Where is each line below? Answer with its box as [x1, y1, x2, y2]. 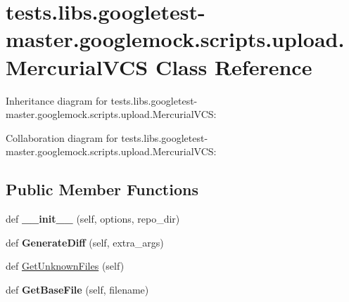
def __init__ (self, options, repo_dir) [6, 211, 180, 226]
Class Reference [155, 52, 312, 81]
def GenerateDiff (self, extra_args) [6, 235, 164, 249]
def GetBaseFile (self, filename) [6, 282, 149, 296]
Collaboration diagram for [6, 130, 118, 145]
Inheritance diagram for [6, 93, 108, 107]
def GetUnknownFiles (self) [6, 258, 125, 273]
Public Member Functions [6, 178, 198, 200]
